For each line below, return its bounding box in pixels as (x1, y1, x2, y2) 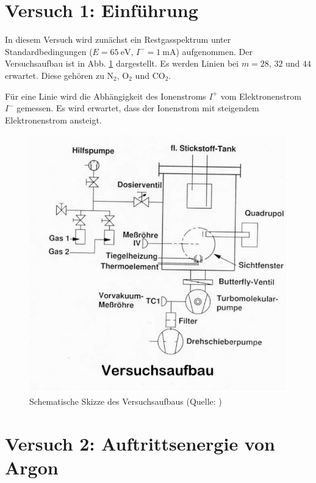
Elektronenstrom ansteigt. (5, 113, 102, 126)
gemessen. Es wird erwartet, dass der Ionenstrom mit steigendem (16, 101, 259, 114)
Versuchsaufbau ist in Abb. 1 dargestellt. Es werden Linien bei (5, 57, 239, 70)
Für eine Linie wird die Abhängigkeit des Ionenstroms (5, 89, 206, 102)
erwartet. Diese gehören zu (5, 68, 104, 81)
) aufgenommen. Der (176, 45, 253, 57)
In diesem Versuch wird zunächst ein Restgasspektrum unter (5, 33, 231, 46)
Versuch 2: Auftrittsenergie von (5, 430, 275, 455)
